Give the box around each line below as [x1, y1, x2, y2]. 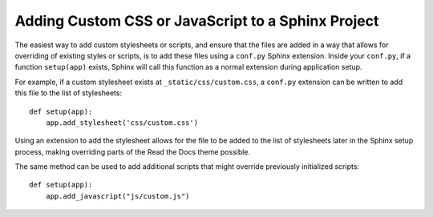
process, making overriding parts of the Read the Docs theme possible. [14, 147, 251, 156]
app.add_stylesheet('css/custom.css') [45, 118, 199, 127]
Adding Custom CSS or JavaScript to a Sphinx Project [14, 12, 379, 30]
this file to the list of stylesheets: [14, 88, 123, 98]
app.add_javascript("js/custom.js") [45, 191, 190, 200]
